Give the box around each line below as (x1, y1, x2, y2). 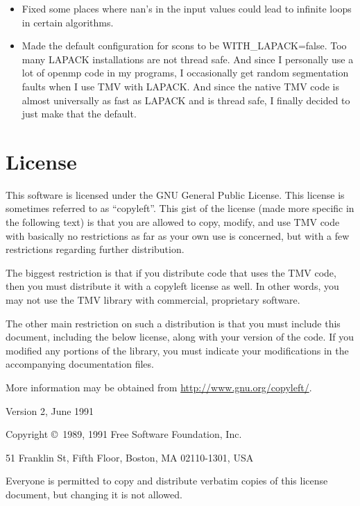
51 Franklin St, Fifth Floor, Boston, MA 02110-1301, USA (6, 450, 254, 464)
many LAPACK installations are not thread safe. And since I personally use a (22, 51, 354, 66)
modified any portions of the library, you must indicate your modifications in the (6, 343, 349, 357)
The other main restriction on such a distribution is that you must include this (6, 316, 341, 330)
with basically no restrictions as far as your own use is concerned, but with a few (6, 228, 350, 243)
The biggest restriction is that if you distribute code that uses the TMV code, (6, 265, 336, 279)
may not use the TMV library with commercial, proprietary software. (6, 293, 300, 307)
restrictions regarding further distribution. (6, 242, 185, 256)
